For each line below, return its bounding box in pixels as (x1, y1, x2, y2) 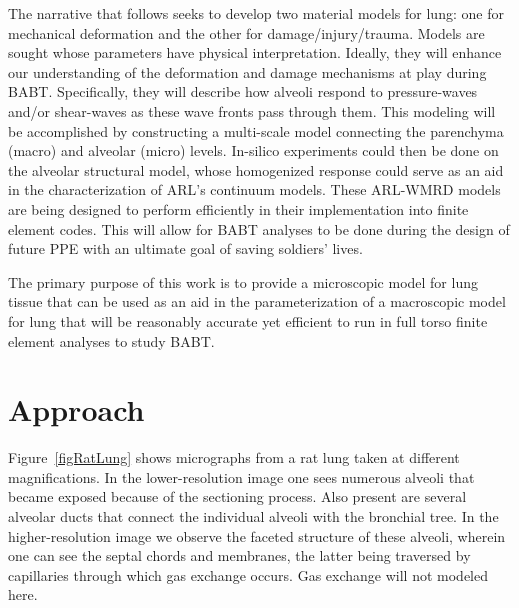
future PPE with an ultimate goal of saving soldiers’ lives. (8, 238, 363, 259)
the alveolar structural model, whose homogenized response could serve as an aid (8, 159, 504, 180)
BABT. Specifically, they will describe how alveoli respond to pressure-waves (8, 81, 478, 102)
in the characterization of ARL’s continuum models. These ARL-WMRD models (8, 179, 501, 200)
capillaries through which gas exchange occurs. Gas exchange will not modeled (8, 564, 489, 585)
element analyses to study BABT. (8, 330, 215, 351)
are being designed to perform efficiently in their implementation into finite (8, 198, 469, 219)
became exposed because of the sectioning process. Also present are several (8, 486, 467, 507)
